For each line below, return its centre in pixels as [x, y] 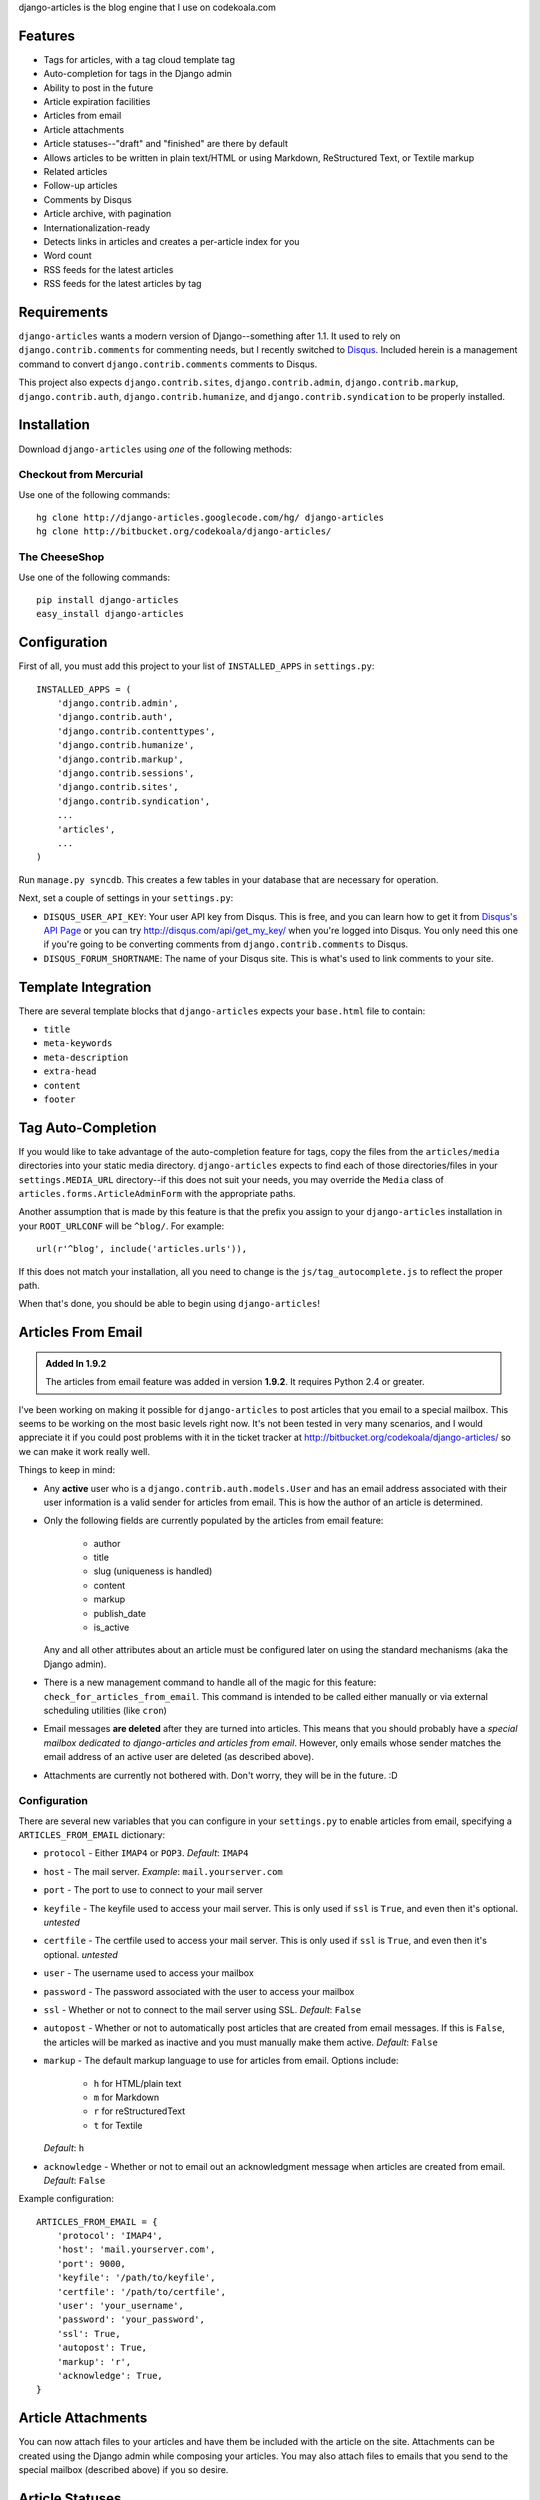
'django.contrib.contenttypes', [136, 731]
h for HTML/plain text [137, 2083]
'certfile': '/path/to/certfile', [141, 2291]
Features [46, 35]
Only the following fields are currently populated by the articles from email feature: [213, 1521]
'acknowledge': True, [110, 2375]
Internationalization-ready [96, 227]
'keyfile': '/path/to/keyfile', [136, 2278]
